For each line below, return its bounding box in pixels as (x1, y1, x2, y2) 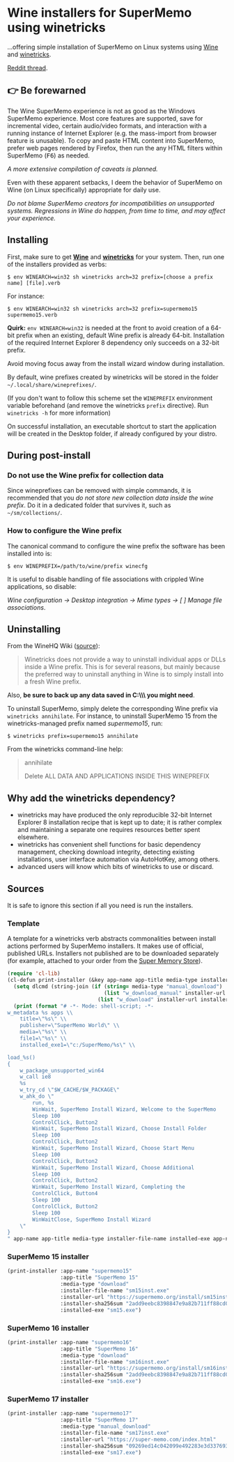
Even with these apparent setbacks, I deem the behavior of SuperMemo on (7, 178, 223, 186)
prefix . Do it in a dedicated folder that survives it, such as (7, 501, 171, 509)
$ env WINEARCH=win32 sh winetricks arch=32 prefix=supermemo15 (7, 305, 198, 312)
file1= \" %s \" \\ (19, 1035, 68, 1042)
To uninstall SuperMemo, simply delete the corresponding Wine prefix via (7, 705, 218, 713)
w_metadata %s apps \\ (7, 1009, 73, 1016)
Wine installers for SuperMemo (7, 5, 192, 21)
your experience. (7, 214, 56, 222)
